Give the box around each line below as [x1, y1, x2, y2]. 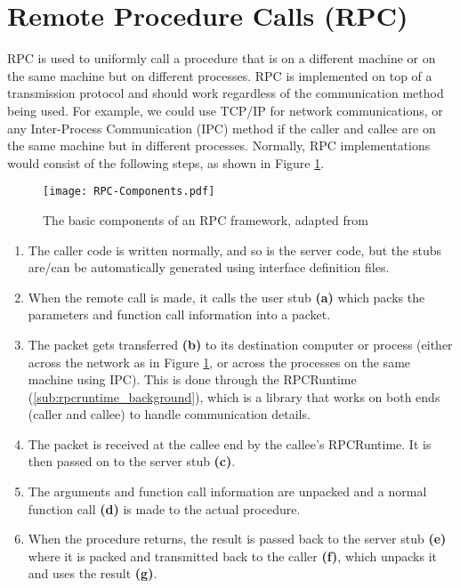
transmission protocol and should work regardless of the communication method [7, 84, 444, 102]
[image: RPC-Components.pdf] [43, 185, 215, 198]
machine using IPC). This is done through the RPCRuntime [28, 370, 357, 389]
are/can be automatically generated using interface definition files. [28, 258, 390, 277]
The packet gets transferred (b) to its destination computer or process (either [28, 334, 453, 353]
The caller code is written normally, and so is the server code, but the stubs [28, 240, 441, 259]
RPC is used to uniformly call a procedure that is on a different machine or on [7, 49, 436, 68]
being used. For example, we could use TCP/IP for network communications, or [7, 101, 443, 119]
